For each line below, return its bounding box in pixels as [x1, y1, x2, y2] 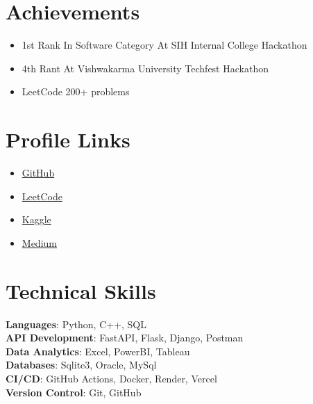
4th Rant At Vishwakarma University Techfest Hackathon [22, 60, 269, 75]
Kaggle [22, 212, 51, 227]
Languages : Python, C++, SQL [6, 316, 146, 331]
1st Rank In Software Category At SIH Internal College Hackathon [22, 38, 307, 52]
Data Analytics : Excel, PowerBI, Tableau [6, 344, 190, 358]
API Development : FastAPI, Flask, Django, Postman [6, 330, 244, 345]
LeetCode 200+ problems [22, 84, 130, 99]
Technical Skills [6, 276, 156, 305]
